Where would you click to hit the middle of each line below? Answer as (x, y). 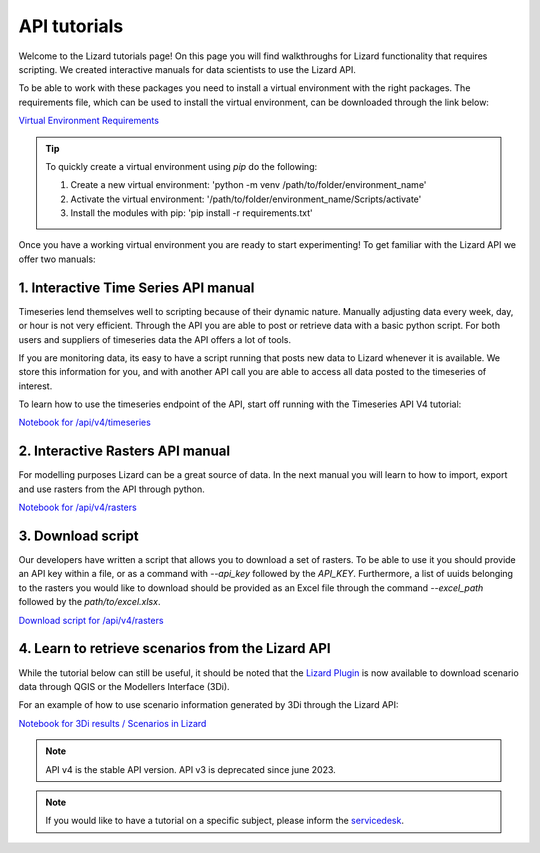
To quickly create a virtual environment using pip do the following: (181, 166)
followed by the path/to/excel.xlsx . (89, 602)
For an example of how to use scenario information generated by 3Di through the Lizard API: (208, 705)
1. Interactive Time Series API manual (136, 287)
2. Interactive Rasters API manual (124, 451)
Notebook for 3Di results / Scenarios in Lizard (112, 723)
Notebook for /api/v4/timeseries (85, 422)
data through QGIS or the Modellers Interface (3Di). (124, 686)
